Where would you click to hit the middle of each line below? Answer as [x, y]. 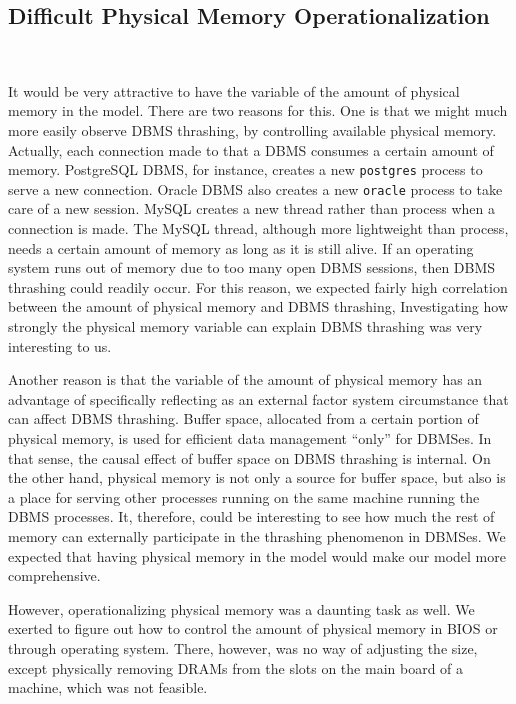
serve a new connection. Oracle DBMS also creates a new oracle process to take [255, 188]
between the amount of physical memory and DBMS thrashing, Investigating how [258, 306]
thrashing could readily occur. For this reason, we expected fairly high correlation [258, 286]
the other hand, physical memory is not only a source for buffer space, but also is [257, 477]
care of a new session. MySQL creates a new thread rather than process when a [251, 208]
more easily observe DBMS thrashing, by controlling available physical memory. [252, 129]
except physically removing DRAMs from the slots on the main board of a [236, 667]
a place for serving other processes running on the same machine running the [244, 496]
